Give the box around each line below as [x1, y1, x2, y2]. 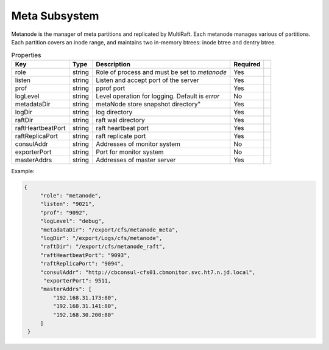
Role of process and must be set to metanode [95, 67, 227, 76]
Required [233, 60, 261, 68]
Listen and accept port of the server [95, 76, 199, 84]
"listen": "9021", [40, 201, 96, 208]
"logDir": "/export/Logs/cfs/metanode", [40, 235, 163, 242]
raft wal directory [95, 115, 146, 124]
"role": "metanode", [40, 192, 102, 199]
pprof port [95, 84, 126, 92]
